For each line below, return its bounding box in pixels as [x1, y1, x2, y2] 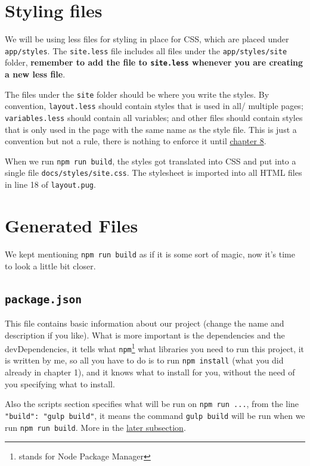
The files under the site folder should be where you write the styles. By [5, 88, 269, 100]
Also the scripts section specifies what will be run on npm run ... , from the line [5, 397, 299, 410]
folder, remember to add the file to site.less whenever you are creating [5, 56, 303, 69]
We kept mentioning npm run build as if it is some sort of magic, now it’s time [5, 247, 296, 260]
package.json [5, 293, 82, 306]
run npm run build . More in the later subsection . [5, 421, 186, 433]
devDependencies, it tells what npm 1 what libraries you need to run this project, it [5, 341, 305, 355]
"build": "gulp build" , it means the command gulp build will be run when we [5, 409, 305, 421]
